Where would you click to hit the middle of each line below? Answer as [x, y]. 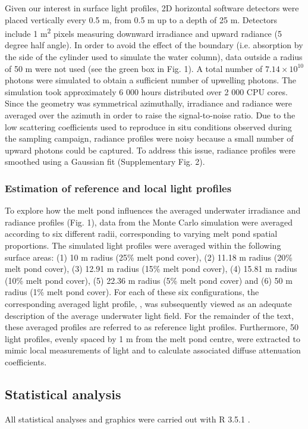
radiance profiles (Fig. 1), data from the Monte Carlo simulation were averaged [149, 222]
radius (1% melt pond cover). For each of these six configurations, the [132, 292]
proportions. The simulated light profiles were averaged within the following [143, 245]
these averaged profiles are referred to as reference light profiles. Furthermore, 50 [152, 327]
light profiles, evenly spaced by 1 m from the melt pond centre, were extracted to [153, 338]
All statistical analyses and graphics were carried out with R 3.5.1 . [128, 419]
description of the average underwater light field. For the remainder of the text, [149, 315]
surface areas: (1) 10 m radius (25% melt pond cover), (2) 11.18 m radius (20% [149, 257]
